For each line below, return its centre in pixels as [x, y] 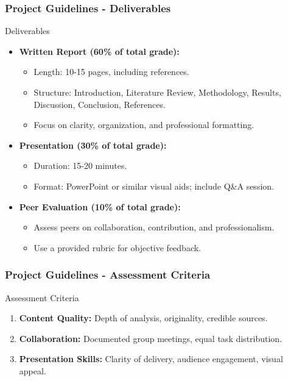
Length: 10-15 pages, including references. [111, 72]
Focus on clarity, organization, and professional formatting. [144, 125]
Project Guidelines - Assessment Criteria [108, 275]
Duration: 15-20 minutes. [80, 166]
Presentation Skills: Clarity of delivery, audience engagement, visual [151, 359]
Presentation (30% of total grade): [93, 145]
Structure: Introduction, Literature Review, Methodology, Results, [157, 92]
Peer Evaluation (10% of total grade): [100, 206]
